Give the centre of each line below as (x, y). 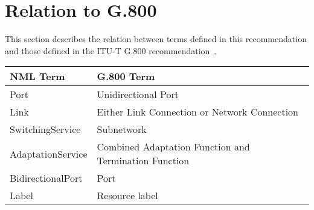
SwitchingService (45, 129)
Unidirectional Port (138, 94)
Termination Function (143, 161)
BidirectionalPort (46, 178)
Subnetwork (122, 129)
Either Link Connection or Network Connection (198, 112)
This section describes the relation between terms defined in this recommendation (156, 39)
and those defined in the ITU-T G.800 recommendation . (111, 50)
